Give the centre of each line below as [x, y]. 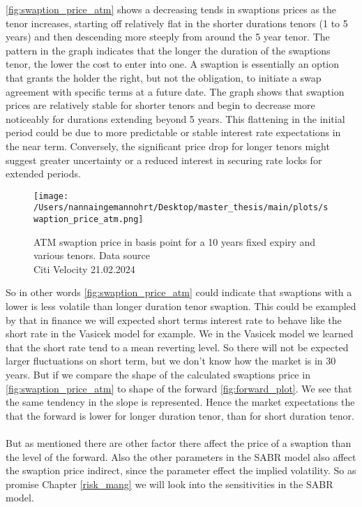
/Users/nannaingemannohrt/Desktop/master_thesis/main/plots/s [181, 208]
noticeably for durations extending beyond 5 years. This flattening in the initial [175, 118]
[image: [51, 196]
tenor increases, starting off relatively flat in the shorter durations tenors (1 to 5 [177, 23]
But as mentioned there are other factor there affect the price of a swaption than [179, 443]
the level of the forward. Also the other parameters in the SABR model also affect [181, 456]
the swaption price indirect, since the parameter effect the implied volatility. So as [181, 470]
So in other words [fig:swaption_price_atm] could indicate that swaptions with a [179, 292]
